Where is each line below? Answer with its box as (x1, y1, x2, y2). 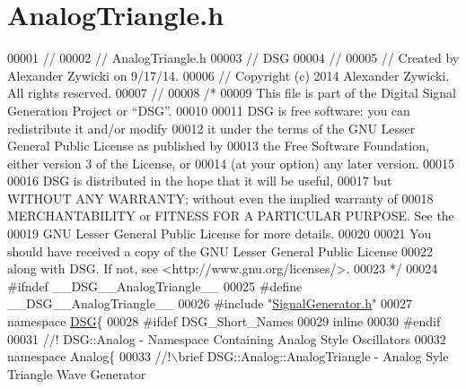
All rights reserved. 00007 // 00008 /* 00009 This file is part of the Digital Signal (7, 83, 457, 102)
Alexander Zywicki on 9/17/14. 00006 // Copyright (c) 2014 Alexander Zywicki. (7, 65, 450, 84)
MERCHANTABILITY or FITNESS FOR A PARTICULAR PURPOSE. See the (7, 206, 454, 225)
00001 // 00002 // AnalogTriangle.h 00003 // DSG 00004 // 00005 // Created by (7, 48, 460, 67)
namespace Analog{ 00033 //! (7, 347, 171, 366)
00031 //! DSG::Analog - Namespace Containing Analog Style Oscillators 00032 (7, 329, 446, 348)
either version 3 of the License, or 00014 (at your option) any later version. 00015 (7, 153, 455, 172)
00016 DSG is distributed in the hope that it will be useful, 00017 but (7, 171, 392, 190)
